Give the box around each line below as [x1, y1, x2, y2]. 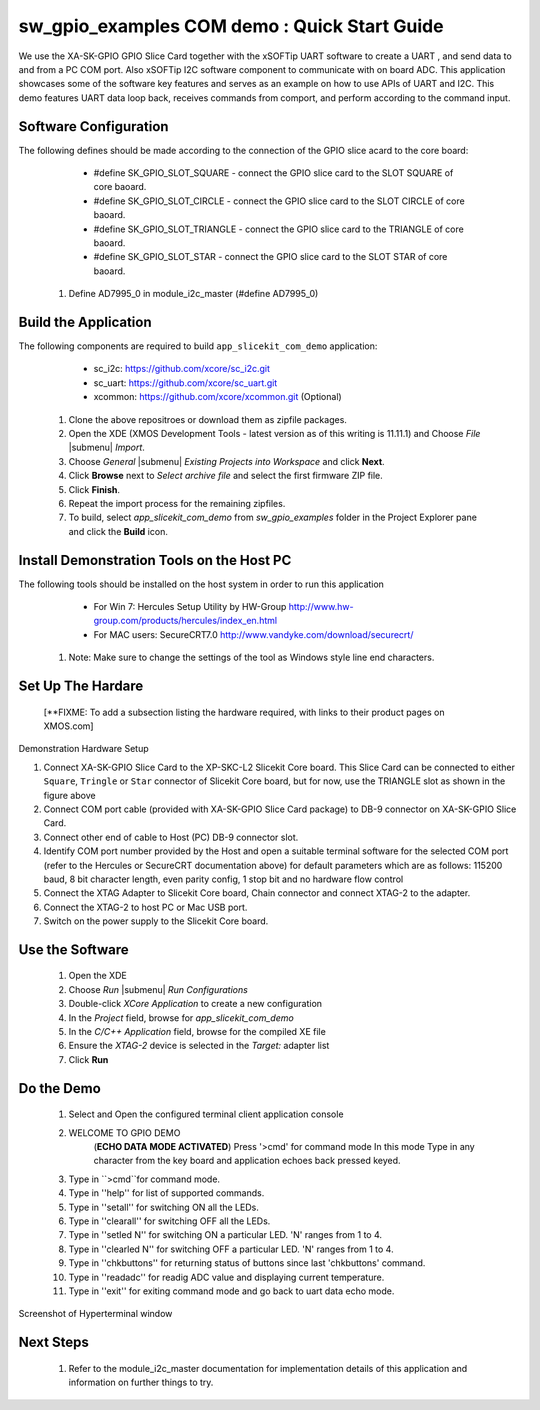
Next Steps [18, 1334, 89, 1351]
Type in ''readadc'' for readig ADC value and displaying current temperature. [68, 1271, 385, 1283]
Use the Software [18, 941, 129, 958]
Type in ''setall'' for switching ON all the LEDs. [68, 1201, 259, 1213]
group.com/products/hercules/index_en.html [93, 615, 278, 627]
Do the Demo [18, 1080, 102, 1097]
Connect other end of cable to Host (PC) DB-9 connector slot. [43, 831, 299, 843]
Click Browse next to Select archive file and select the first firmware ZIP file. [68, 470, 384, 482]
